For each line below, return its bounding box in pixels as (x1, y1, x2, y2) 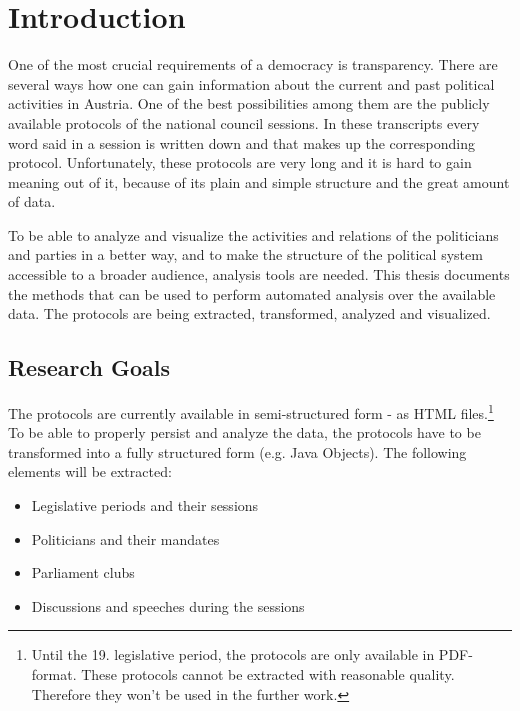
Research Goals (8, 352, 171, 383)
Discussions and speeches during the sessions (31, 595, 305, 616)
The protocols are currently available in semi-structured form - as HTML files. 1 (8, 400, 494, 423)
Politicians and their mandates (31, 528, 220, 549)
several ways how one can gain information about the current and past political (8, 73, 495, 94)
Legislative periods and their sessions (31, 495, 259, 516)
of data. (8, 191, 56, 212)
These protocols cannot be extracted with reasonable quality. (81, 664, 455, 685)
